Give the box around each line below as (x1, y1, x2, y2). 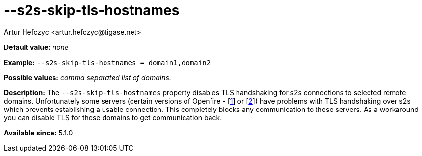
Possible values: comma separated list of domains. (4, 73, 171, 82)
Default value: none (4, 43, 69, 51)
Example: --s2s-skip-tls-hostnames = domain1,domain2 (4, 58, 211, 67)
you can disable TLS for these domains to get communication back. (4, 113, 222, 122)
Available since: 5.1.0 (4, 128, 73, 137)
